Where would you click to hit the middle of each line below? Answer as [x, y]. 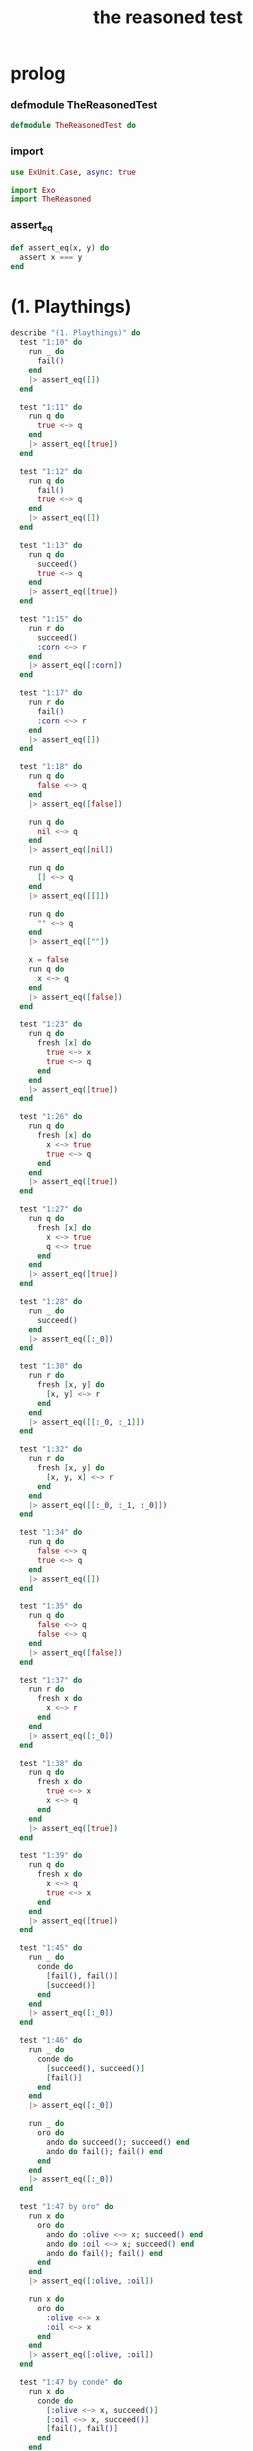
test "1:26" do [51, 1117]
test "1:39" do [51, 1856]
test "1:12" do [51, 471]
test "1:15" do [51, 619]
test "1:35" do [51, 1606]
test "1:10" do [51, 342]
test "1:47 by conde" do [71, 2382]
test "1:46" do [51, 2041]
